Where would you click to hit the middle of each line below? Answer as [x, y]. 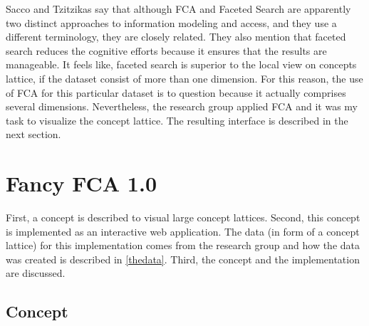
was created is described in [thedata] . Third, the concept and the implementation [183, 259]
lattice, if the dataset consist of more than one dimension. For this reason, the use [184, 78]
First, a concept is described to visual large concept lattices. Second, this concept [183, 217]
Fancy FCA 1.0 [81, 183]
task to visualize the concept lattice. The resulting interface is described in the [177, 120]
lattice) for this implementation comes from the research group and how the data [183, 245]
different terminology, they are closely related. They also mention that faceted [176, 37]
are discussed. [36, 273]
